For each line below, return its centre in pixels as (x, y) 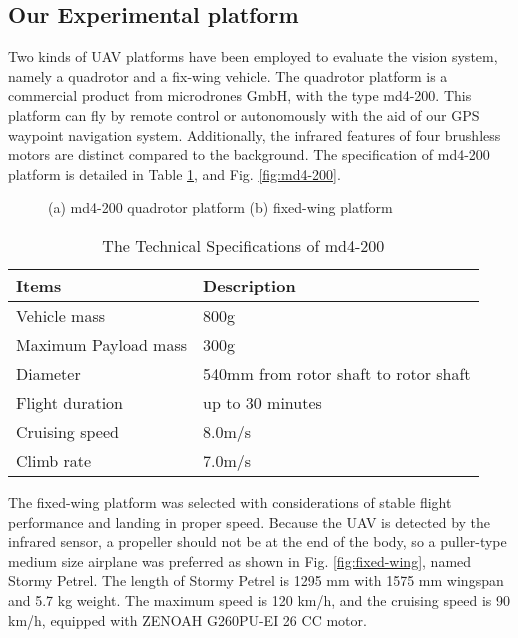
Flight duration (69, 402)
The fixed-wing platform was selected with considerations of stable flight (230, 501)
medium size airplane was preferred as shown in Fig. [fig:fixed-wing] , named (240, 560)
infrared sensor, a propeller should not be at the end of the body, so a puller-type (257, 541)
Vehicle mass (61, 315)
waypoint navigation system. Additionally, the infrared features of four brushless (254, 134)
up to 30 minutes (262, 402)
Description (249, 285)
